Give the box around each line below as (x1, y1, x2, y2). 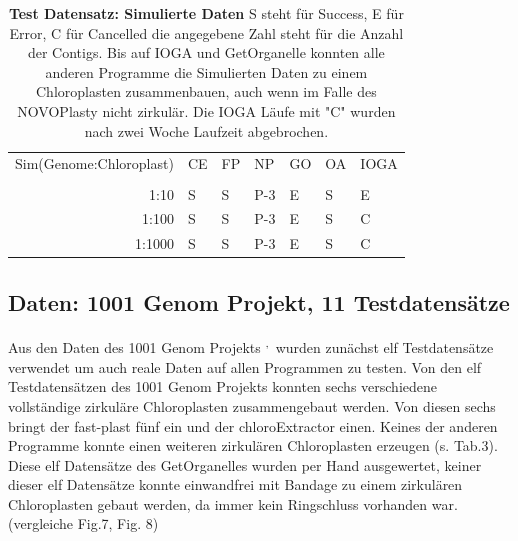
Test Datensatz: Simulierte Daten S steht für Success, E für (8, 3, 404, 23)
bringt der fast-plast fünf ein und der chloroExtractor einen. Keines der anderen (8, 415, 498, 436)
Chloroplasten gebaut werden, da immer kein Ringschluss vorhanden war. (8, 493, 458, 514)
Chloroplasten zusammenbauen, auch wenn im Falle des (36, 81, 377, 102)
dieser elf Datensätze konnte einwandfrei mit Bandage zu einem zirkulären (8, 474, 463, 495)
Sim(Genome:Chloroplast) (15, 153, 174, 174)
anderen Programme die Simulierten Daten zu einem (45, 61, 368, 82)
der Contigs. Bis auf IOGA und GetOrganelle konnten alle (27, 42, 385, 63)
